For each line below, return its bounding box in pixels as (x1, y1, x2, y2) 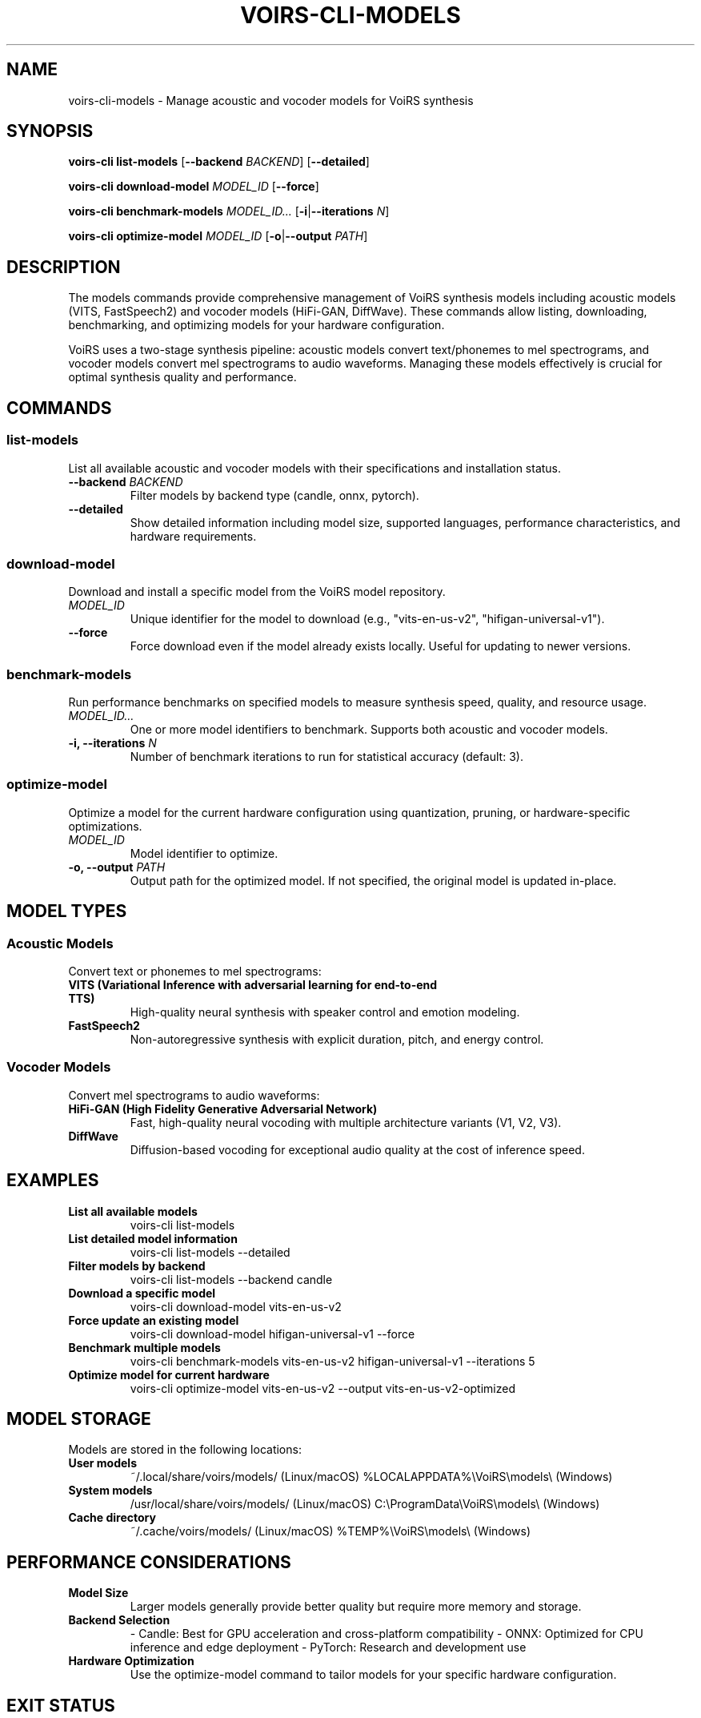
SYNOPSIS (6, 121, 94, 142)
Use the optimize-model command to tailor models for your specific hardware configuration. (130, 1668, 617, 1682)
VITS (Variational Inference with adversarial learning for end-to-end (68, 977, 438, 992)
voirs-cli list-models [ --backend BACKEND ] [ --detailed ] (68, 155, 370, 169)
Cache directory (68, 1511, 156, 1525)
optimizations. (68, 819, 142, 833)
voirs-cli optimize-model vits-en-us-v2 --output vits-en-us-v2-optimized (130, 1381, 515, 1395)
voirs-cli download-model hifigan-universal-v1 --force (130, 1326, 415, 1341)
